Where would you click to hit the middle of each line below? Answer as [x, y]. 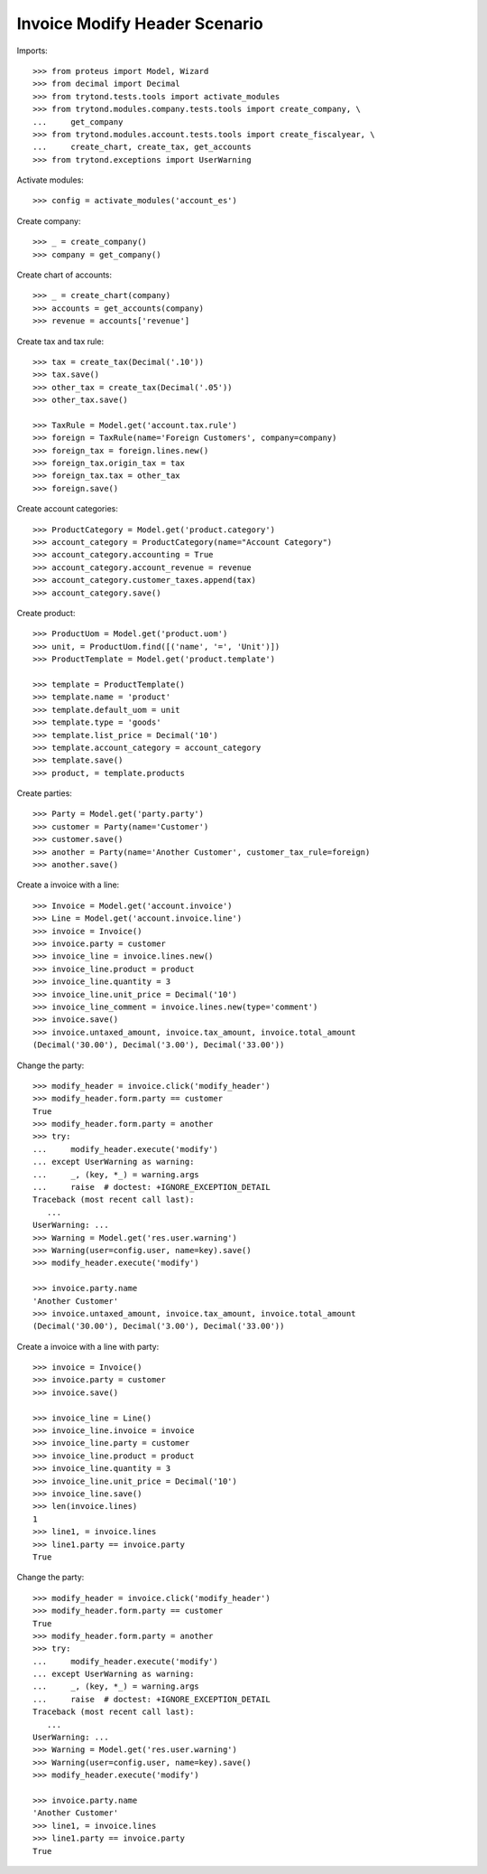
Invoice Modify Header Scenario [140, 23]
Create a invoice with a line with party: [88, 1346]
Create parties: [44, 793]
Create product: [46, 613]
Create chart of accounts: [64, 275]
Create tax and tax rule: [60, 341]
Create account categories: [68, 509]
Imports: [32, 51]
